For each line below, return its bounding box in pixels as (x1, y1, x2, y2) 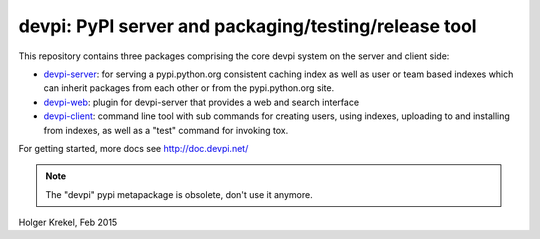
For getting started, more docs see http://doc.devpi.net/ (18, 142, 249, 154)
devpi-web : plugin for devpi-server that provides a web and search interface (43, 96, 360, 108)
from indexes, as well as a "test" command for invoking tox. (43, 124, 289, 136)
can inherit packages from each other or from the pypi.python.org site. (43, 82, 335, 94)
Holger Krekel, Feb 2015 (18, 216, 118, 229)
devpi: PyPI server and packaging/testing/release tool (18, 15, 477, 37)
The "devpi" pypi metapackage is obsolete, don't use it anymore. (45, 188, 314, 200)
